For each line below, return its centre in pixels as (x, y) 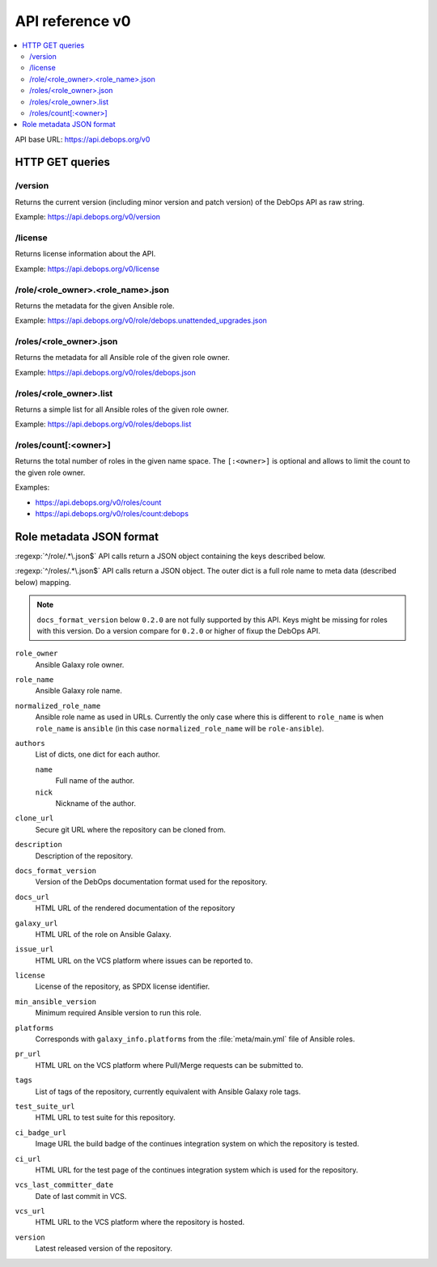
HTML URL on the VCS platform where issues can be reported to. (144, 960)
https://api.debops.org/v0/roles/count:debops (112, 514)
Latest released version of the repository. (104, 1248)
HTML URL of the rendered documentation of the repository (135, 908)
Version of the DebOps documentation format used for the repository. (151, 882)
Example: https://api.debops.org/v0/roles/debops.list (103, 424)
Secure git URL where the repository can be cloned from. (130, 829)
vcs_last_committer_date (64, 1185)
